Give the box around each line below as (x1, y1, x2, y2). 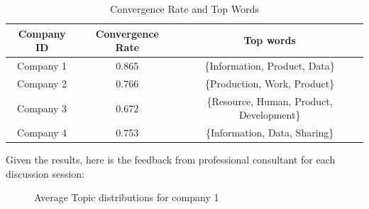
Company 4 (17, 125, 67, 140)
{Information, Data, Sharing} (205, 125, 334, 140)
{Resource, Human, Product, (206, 93, 333, 108)
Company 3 (17, 100, 67, 115)
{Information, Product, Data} (204, 58, 335, 73)
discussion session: (6, 166, 84, 181)
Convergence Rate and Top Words (110, 1, 259, 16)
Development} (238, 107, 301, 122)
